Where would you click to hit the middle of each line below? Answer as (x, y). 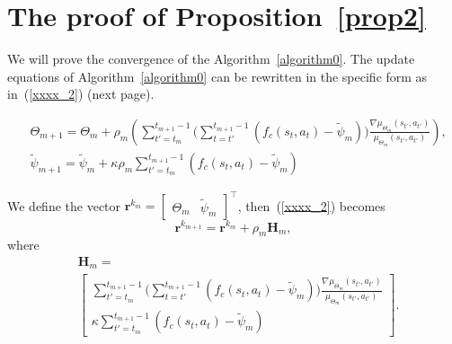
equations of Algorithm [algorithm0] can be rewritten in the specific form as (217, 76)
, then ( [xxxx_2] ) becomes (311, 205)
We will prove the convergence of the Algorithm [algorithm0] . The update (211, 59)
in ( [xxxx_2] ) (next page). (81, 94)
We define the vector (64, 205)
